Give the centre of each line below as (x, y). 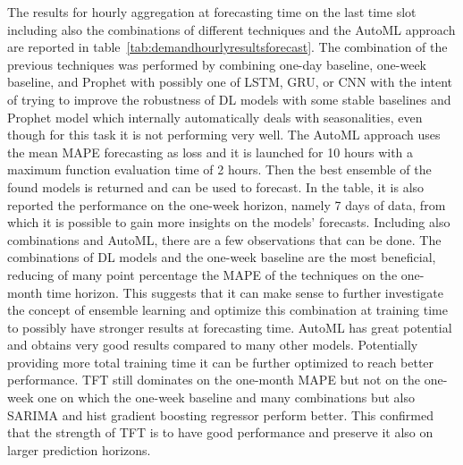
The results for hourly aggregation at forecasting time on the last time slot (212, 12)
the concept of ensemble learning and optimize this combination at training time (227, 310)
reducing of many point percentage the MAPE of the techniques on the (202, 274)
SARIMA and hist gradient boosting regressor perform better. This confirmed (220, 414)
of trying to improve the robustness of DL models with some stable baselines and (229, 99)
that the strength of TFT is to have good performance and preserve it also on (220, 432)
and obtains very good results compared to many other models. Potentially (213, 345)
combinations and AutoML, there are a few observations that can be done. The (224, 239)
